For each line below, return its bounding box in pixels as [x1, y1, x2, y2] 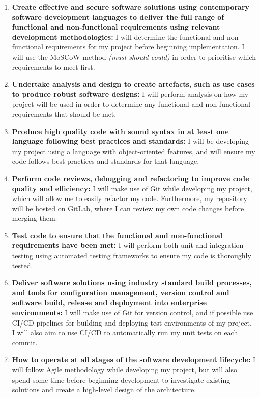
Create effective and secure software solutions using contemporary [12, 2, 250, 12]
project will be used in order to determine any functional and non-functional [12, 98, 250, 109]
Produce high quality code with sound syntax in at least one [12, 126, 229, 136]
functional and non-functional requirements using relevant [12, 21, 220, 32]
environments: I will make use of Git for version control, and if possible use [12, 307, 253, 318]
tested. [12, 260, 33, 270]
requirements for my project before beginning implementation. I [45, 41, 245, 52]
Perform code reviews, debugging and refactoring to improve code [12, 172, 249, 183]
